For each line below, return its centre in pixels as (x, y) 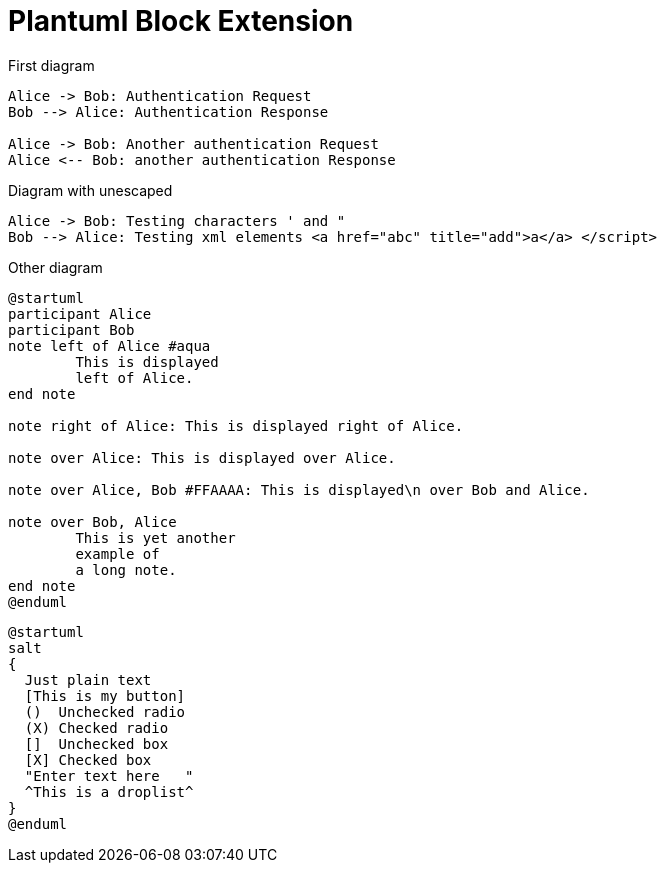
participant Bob (71, 329)
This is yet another (155, 537)
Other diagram (55, 267)
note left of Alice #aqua (109, 345)
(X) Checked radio (96, 727)
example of (117, 553)
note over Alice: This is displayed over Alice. (202, 457)
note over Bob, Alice (92, 521)
